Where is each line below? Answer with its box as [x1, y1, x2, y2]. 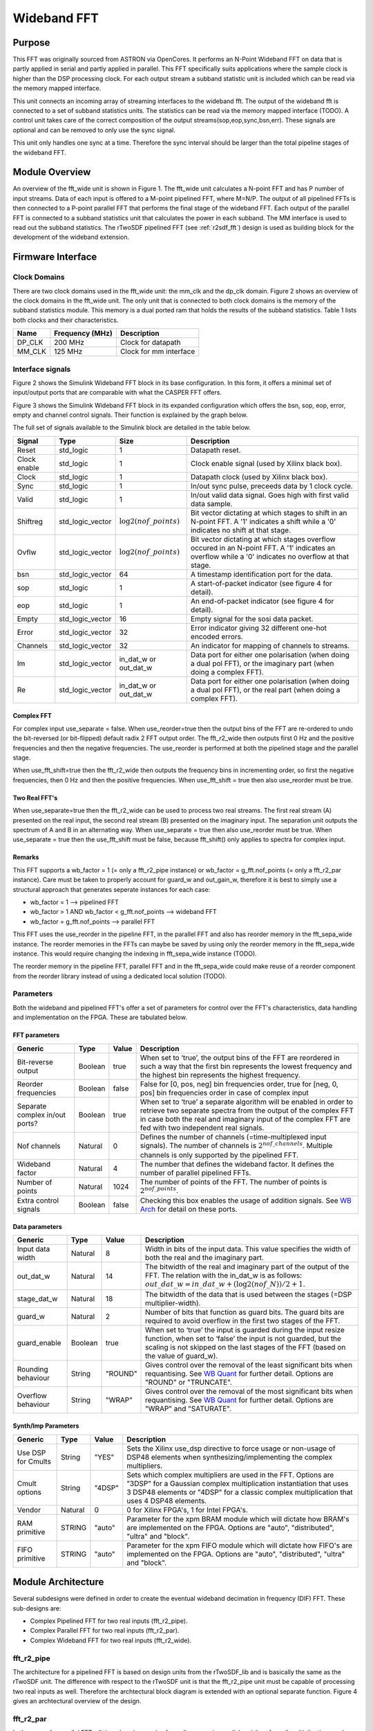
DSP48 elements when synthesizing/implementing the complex [126, 1452, 333, 1462]
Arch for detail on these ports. [140, 1205, 238, 1214]
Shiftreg [17, 517, 43, 526]
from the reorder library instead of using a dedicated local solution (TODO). [12, 971, 227, 980]
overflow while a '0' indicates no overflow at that [190, 551, 349, 561]
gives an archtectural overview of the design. [12, 1697, 142, 1705]
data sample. [190, 499, 233, 508]
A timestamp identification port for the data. [190, 569, 333, 579]
